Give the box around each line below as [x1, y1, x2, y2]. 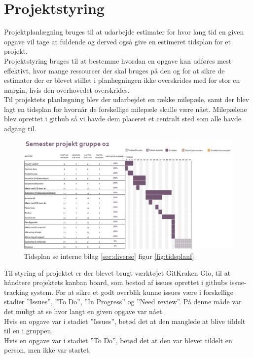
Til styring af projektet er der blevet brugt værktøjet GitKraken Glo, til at [4, 267, 231, 278]
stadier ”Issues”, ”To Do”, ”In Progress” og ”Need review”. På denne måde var [4, 296, 242, 307]
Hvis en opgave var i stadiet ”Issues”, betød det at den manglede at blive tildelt [4, 316, 246, 326]
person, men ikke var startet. [4, 345, 91, 355]
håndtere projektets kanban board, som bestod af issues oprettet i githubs [4, 277, 228, 287]
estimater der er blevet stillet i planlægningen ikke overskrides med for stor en [4, 75, 240, 85]
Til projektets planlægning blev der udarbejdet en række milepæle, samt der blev [4, 94, 249, 105]
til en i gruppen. [4, 325, 53, 336]
